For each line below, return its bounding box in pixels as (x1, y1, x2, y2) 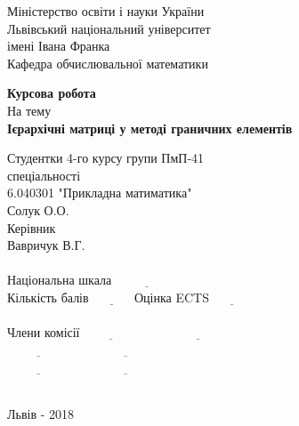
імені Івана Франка (7, 36, 110, 55)
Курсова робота (7, 84, 96, 102)
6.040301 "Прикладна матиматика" (7, 183, 192, 202)
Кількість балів (7, 287, 89, 306)
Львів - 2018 (7, 405, 74, 423)
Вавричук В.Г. (7, 236, 85, 254)
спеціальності (7, 165, 81, 184)
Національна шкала (7, 270, 112, 289)
